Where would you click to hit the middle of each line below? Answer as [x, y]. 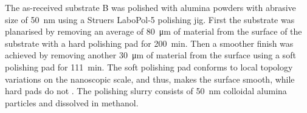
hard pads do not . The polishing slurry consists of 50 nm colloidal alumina [146, 91]
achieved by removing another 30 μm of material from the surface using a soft [150, 55]
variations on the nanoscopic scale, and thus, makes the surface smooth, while [150, 79]
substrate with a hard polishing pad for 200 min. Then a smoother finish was [149, 43]
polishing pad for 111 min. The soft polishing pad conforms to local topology [149, 67]
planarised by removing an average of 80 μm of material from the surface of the [153, 31]
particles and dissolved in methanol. [72, 102]
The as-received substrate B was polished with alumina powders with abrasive [150, 7]
